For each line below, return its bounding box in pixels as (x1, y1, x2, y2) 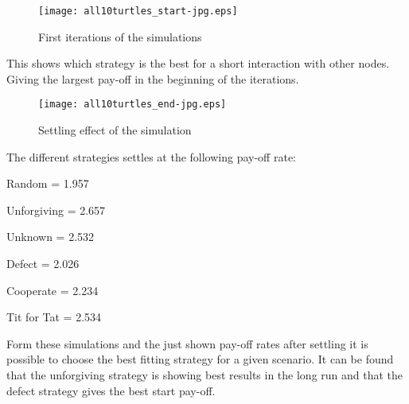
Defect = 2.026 (6, 255, 80, 272)
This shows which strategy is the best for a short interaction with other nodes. (6, 55, 390, 72)
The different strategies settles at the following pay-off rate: (6, 148, 296, 165)
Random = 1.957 (6, 175, 89, 192)
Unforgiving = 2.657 (6, 201, 106, 218)
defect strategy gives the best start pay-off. (6, 382, 216, 398)
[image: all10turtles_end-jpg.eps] (38, 99, 227, 111)
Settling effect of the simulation (38, 122, 192, 138)
